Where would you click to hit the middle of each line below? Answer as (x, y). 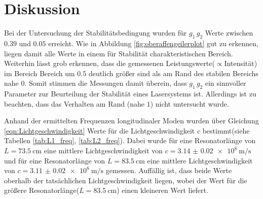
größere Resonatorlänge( (42, 190)
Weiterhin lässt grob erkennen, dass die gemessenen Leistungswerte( (109, 63)
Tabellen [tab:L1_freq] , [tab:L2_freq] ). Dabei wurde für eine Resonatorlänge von (130, 140)
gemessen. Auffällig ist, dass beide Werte (169, 170)
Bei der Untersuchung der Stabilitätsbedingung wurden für (96, 33)
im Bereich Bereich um (40, 73)
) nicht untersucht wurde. (190, 103)
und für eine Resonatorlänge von (55, 160)
